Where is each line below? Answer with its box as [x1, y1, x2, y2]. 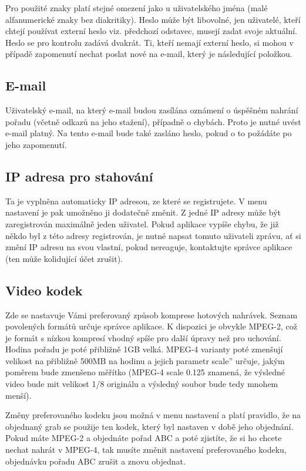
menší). [5, 389, 32, 401]
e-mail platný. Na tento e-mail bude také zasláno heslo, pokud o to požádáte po [5, 127, 292, 139]
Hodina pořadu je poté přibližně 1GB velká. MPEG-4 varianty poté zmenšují [5, 343, 283, 355]
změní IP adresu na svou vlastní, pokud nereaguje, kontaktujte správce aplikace [5, 241, 292, 253]
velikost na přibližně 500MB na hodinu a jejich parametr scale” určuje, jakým [5, 354, 285, 366]
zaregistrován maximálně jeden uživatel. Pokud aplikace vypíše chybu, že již [5, 217, 279, 230]
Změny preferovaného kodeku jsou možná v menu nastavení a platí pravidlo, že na [5, 409, 301, 421]
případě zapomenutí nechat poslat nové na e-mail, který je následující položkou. [5, 48, 292, 60]
